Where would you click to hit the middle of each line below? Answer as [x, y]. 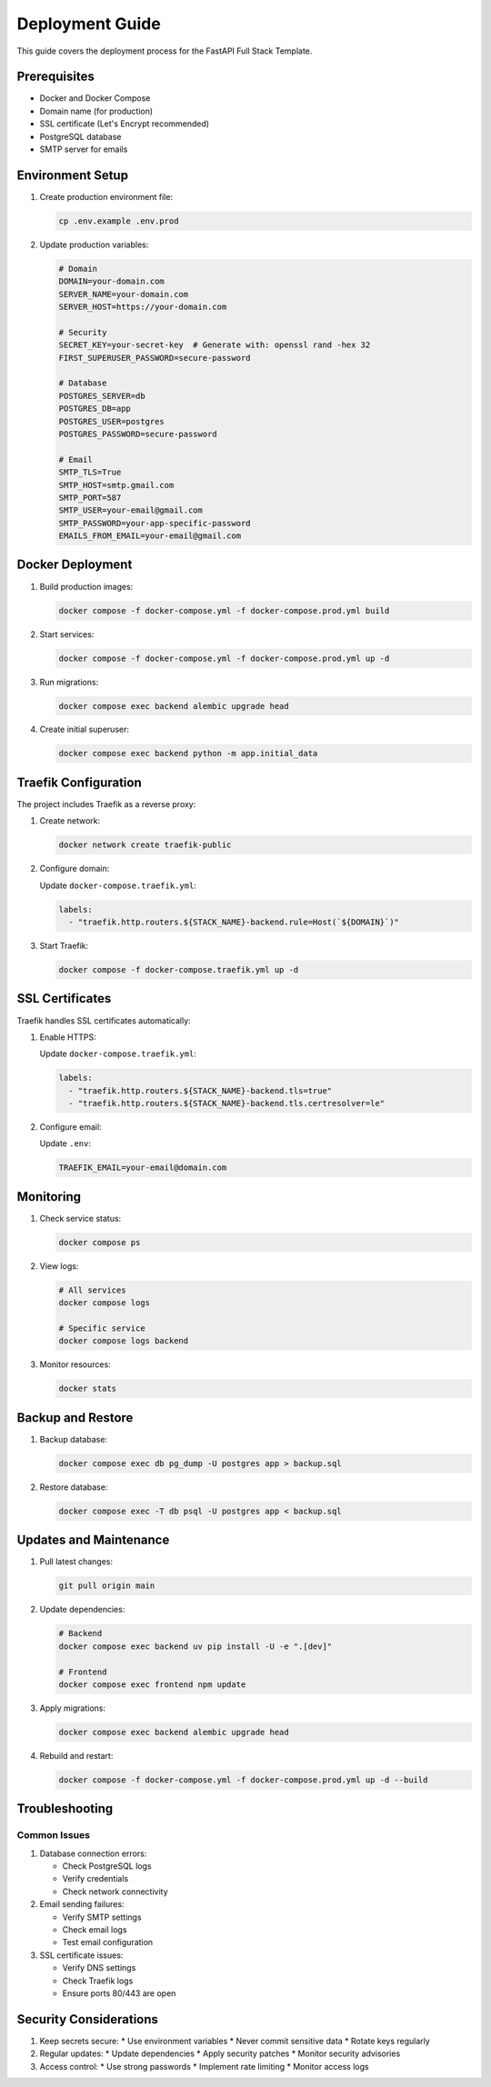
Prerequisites [55, 77]
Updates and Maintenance [93, 1540]
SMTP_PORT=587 [90, 497]
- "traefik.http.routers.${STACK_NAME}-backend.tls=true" [200, 1090]
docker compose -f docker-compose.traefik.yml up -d [179, 970]
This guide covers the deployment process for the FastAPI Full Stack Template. [165, 51]
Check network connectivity [115, 1892]
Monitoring [49, 1197]
